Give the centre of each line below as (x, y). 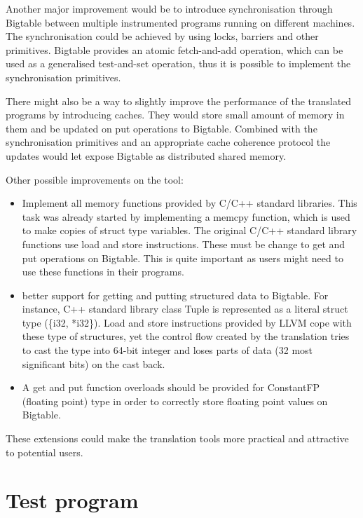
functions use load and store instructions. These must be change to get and (184, 244)
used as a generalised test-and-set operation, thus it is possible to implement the (178, 63)
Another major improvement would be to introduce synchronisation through (169, 8)
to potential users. (44, 452)
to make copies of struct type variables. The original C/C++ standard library (190, 230)
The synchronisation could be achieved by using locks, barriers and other (162, 36)
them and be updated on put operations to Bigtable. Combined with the (162, 128)
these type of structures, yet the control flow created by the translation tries (186, 336)
